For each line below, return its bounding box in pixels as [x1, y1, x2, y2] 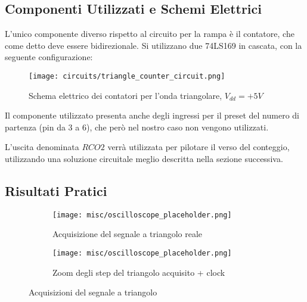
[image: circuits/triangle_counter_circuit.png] [29, 71, 225, 80]
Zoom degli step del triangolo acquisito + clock [52, 266, 225, 278]
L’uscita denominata [5, 141, 79, 153]
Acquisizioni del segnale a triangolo [29, 286, 157, 298]
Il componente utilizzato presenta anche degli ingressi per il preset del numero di [5, 109, 299, 122]
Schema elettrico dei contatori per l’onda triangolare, [29, 89, 222, 101]
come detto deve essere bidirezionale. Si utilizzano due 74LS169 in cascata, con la [5, 39, 302, 51]
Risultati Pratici [5, 182, 107, 200]
